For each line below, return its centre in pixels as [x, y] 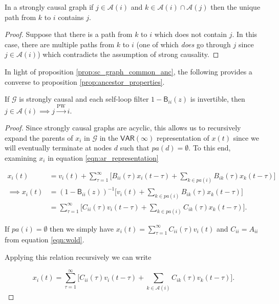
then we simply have [82, 228]
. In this [245, 34]
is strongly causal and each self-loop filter [84, 99]
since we [246, 137]
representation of [183, 137]
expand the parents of [39, 137]
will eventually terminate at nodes [58, 148]
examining [21, 157]
